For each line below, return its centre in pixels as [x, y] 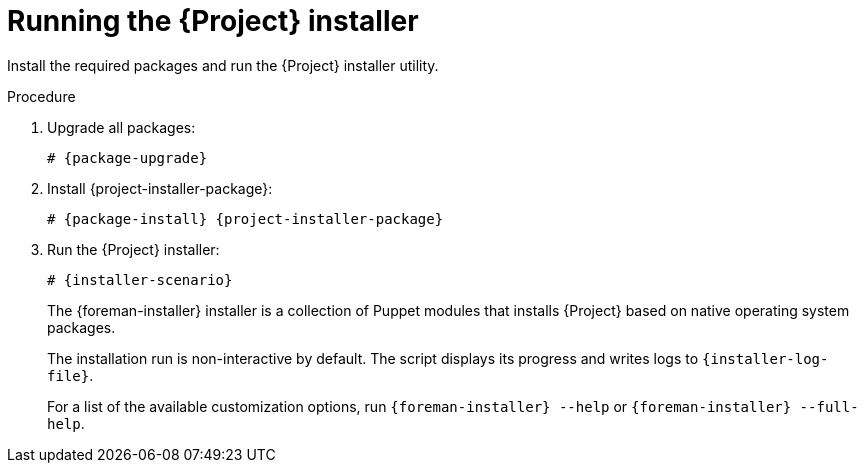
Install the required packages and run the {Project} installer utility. [223, 65]
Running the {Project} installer [213, 21]
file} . [70, 375]
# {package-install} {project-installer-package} [245, 218]
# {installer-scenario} [140, 279]
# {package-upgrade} [127, 157]
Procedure [41, 96]
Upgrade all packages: [121, 127]
